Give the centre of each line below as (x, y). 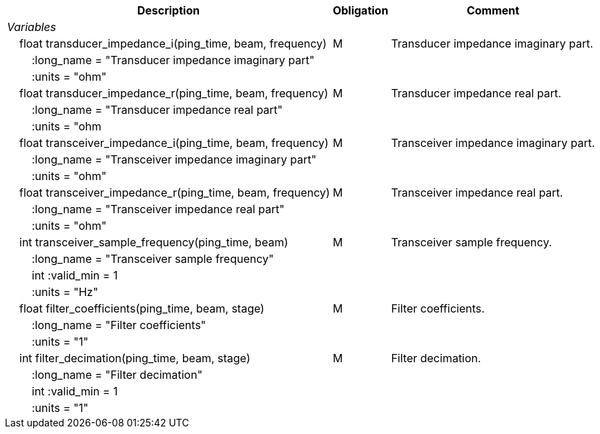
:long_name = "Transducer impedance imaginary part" (173, 60)
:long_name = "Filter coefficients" (119, 325)
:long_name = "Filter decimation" (117, 375)
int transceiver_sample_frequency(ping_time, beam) (154, 242)
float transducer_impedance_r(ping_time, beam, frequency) (174, 93)
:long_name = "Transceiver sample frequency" (153, 259)
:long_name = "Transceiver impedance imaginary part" (174, 159)
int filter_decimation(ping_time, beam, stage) (135, 358)
